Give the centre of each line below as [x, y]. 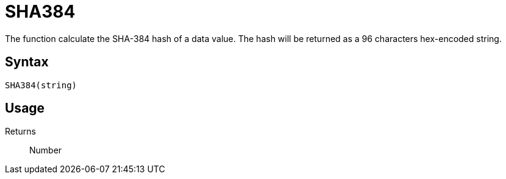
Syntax [27, 62]
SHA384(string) [41, 85]
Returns [20, 132]
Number [46, 150]
